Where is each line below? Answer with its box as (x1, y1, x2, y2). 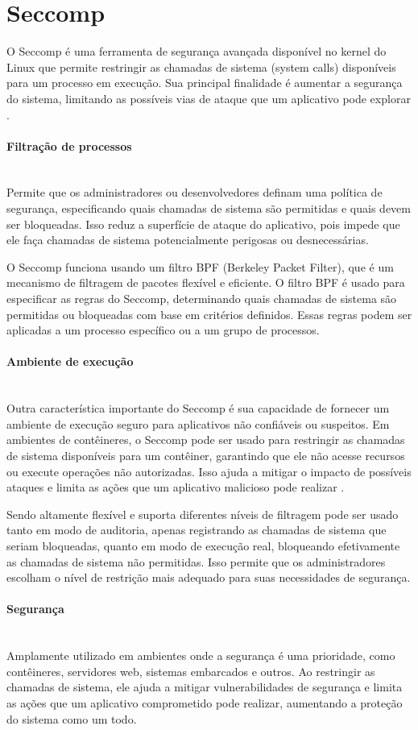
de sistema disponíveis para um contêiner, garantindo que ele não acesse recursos (6, 447, 405, 463)
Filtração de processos (6, 137, 132, 154)
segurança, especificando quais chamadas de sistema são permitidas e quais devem (6, 200, 411, 217)
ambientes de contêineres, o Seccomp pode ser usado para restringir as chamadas (6, 431, 405, 448)
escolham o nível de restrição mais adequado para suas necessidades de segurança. (6, 569, 411, 586)
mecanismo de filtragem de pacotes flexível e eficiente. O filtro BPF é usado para (6, 274, 405, 291)
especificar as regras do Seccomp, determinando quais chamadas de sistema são (6, 290, 397, 307)
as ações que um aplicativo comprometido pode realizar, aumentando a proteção (6, 694, 403, 711)
